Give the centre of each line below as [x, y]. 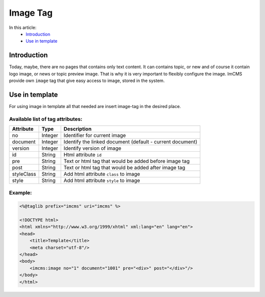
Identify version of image [93, 148]
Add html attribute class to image [102, 174]
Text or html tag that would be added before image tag [127, 161]
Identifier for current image [95, 135]
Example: [20, 193]
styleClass [24, 174]
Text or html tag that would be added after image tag [124, 168]
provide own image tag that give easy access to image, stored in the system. [87, 81]
